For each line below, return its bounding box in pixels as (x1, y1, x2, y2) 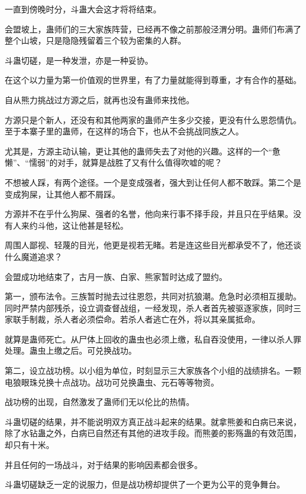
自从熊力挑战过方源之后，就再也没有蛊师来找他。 (5, 93, 194, 106)
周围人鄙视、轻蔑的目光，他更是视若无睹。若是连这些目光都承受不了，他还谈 (5, 239, 301, 251)
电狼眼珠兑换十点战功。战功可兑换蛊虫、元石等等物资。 (5, 376, 219, 388)
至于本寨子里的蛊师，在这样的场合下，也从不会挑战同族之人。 (5, 125, 244, 137)
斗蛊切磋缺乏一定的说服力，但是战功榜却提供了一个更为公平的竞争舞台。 (5, 478, 285, 490)
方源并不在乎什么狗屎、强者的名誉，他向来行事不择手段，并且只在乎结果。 (5, 208, 293, 220)
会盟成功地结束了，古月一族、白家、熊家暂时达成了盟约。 (5, 270, 227, 282)
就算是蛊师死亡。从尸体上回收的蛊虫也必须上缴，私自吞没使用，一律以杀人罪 (5, 332, 301, 345)
